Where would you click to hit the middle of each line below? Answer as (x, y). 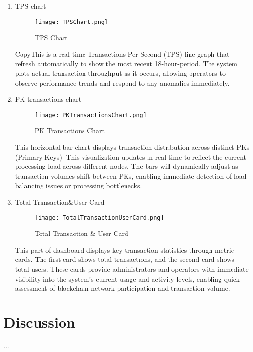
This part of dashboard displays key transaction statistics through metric (124, 249)
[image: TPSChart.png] (71, 22)
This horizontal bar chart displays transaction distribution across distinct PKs (132, 147)
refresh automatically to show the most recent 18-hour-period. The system (126, 63)
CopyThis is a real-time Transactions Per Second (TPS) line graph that (122, 54)
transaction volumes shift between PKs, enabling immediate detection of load (131, 176)
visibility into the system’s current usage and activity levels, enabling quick (127, 278)
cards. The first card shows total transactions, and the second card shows (125, 259)
